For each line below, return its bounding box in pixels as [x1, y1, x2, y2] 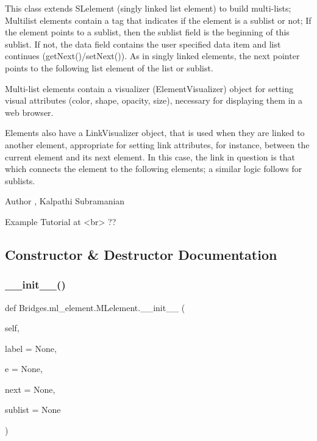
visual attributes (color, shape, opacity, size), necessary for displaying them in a [5, 94, 302, 107]
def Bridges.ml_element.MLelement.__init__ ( [5, 301, 185, 314]
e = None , [5, 362, 43, 375]
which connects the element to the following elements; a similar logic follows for [5, 162, 302, 175]
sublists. [5, 174, 35, 187]
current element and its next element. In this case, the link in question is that [5, 150, 296, 163]
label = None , [5, 342, 57, 354]
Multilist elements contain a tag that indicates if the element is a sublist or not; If [5, 13, 312, 26]
